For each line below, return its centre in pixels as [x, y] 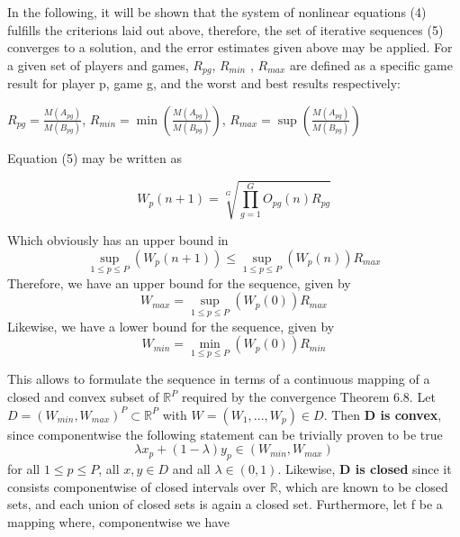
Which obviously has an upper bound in [118, 239]
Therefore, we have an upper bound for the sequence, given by [179, 282]
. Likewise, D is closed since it [365, 468]
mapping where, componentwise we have [119, 521]
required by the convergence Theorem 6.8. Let [308, 396]
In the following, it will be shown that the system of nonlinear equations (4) [217, 12]
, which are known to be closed [363, 486]
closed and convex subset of [83, 396]
